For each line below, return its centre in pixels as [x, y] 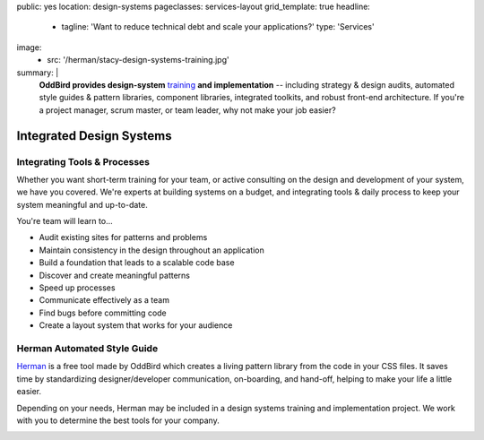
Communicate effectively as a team [104, 300]
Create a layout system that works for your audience [136, 325]
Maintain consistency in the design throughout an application [151, 250]
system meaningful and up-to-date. [82, 204]
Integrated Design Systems [94, 136]
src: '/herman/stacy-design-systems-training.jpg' [138, 60]
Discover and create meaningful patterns [114, 275]
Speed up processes [77, 288]
